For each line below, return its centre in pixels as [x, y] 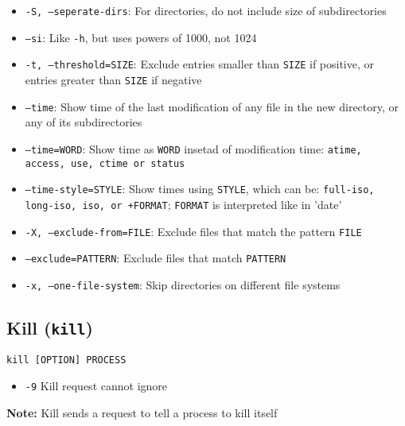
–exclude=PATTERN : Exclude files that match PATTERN [156, 258]
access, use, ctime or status [105, 163]
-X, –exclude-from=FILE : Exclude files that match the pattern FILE [193, 231]
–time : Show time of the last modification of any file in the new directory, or [212, 106]
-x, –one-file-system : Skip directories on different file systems [183, 284]
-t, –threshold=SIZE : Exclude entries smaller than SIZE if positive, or [200, 64]
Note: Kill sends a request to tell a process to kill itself [142, 412]
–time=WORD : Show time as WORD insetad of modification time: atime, [193, 148]
